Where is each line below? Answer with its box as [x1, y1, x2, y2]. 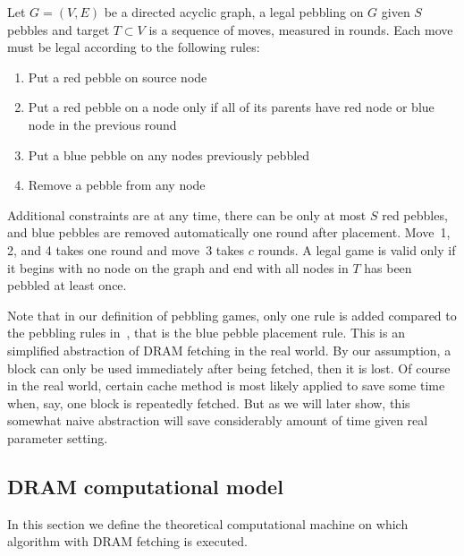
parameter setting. [7, 428, 108, 447]
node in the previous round [28, 115, 177, 133]
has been [364, 258, 412, 277]
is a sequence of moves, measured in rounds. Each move [148, 20, 453, 38]
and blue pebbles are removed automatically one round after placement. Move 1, [7, 223, 451, 242]
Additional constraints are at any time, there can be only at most [7, 205, 367, 224]
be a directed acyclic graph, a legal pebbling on [104, 3, 364, 21]
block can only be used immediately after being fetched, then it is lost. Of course [7, 358, 451, 377]
